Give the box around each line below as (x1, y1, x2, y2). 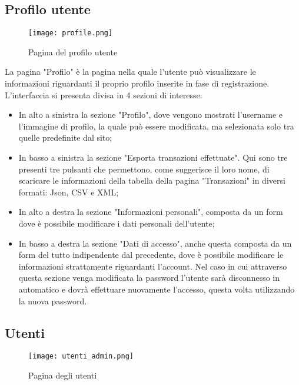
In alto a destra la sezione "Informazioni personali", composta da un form (18, 205, 283, 218)
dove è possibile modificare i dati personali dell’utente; (18, 217, 215, 229)
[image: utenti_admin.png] (28, 352, 134, 361)
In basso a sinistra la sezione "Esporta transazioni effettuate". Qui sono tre (18, 151, 288, 164)
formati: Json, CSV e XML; (18, 185, 119, 198)
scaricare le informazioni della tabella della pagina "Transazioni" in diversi (18, 174, 285, 187)
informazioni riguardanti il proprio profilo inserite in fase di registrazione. (5, 77, 270, 89)
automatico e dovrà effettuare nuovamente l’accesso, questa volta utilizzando (18, 283, 295, 295)
